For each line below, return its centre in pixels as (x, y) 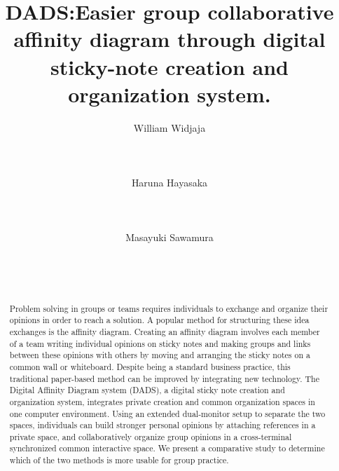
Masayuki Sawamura (169, 237)
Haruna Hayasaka (169, 183)
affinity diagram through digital (169, 39)
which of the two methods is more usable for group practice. (119, 460)
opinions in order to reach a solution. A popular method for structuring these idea (159, 320)
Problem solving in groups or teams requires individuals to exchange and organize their (169, 308)
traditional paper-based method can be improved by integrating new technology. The (164, 378)
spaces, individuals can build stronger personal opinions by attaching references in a (162, 425)
